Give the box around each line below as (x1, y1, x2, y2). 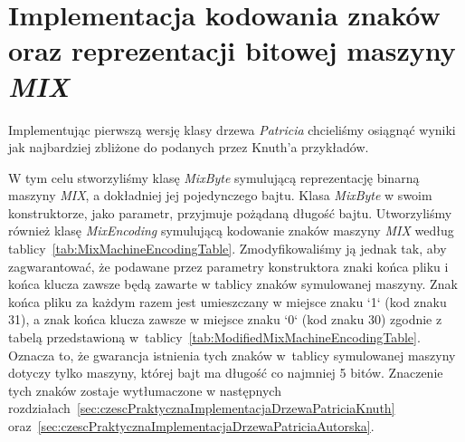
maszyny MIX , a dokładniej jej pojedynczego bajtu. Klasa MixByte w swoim (8, 186, 432, 205)
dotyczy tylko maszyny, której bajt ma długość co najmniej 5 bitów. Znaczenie (8, 363, 443, 382)
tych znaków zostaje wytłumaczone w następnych (8, 380, 281, 399)
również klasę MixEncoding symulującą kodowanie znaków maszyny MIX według (8, 221, 454, 240)
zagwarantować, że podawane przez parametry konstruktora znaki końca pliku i (8, 256, 449, 275)
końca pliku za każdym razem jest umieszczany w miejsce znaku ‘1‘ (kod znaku (8, 292, 447, 311)
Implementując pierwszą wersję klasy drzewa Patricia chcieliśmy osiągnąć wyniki (8, 120, 456, 139)
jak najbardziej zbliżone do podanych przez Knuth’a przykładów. (8, 138, 369, 157)
